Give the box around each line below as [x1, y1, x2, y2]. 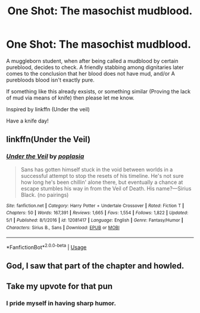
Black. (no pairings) [20, 191, 69, 198]
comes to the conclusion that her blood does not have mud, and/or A [6, 70, 176, 77]
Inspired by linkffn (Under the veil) [6, 105, 90, 112]
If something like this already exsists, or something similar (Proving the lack [6, 87, 191, 95]
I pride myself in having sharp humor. [6, 299, 116, 307]
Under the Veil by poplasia [6, 152, 85, 161]
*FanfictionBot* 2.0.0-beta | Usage [6, 243, 87, 251]
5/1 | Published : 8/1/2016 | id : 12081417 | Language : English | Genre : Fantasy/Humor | [6, 217, 183, 223]
